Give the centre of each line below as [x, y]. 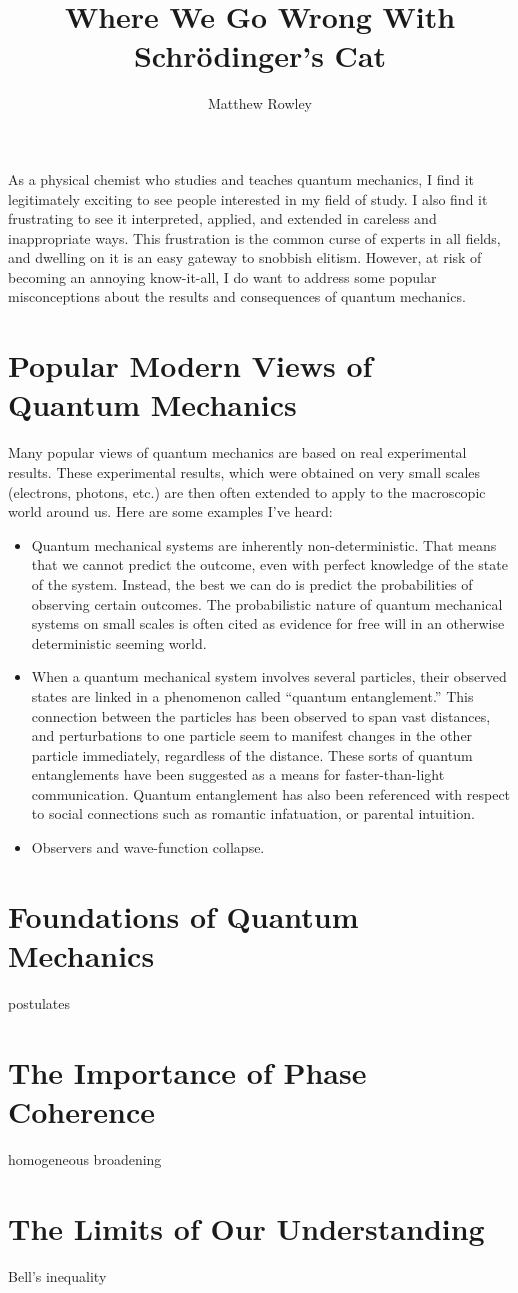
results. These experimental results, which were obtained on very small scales [244, 471]
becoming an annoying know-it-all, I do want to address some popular [222, 276]
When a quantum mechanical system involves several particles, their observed [269, 676]
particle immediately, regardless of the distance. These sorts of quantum [252, 754]
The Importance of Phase [187, 1071]
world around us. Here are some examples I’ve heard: [170, 511]
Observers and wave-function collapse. [148, 847]
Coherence [82, 1110]
